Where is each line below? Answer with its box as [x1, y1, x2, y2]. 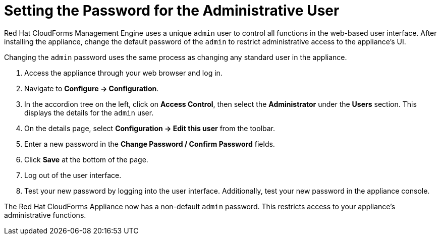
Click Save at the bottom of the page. [24, 155, 148, 164]
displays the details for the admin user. [24, 108, 154, 117]
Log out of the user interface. [24, 170, 122, 180]
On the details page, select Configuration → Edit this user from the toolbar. [24, 124, 275, 133]
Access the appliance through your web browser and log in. [24, 68, 223, 77]
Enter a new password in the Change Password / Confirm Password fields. [24, 139, 275, 148]
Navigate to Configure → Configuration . [24, 84, 159, 93]
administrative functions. [4, 210, 86, 219]
